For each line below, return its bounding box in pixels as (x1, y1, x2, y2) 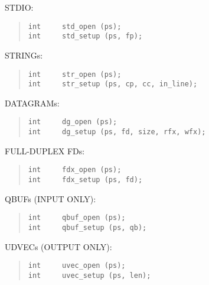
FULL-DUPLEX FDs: (5, 144, 85, 157)
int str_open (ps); (28, 70, 122, 79)
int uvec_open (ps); (28, 261, 126, 270)
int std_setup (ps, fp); (28, 32, 143, 41)
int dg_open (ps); (28, 118, 117, 127)
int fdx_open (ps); (28, 166, 122, 174)
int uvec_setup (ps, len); (28, 271, 151, 280)
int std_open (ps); (28, 22, 122, 31)
